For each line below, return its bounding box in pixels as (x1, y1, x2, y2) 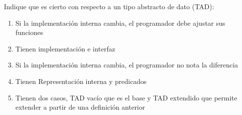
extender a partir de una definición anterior (15, 102, 145, 112)
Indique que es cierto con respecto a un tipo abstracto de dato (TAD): (4, 1, 214, 11)
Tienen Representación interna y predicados (15, 76, 147, 86)
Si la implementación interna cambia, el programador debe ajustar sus (15, 17, 225, 28)
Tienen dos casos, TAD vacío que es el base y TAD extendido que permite (15, 92, 237, 102)
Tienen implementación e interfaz (15, 43, 115, 53)
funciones (15, 27, 43, 37)
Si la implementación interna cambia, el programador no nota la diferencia (15, 60, 238, 70)
